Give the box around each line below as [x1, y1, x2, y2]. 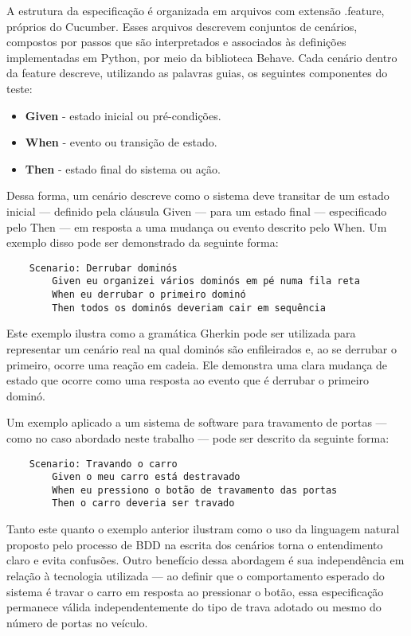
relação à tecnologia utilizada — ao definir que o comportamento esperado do [6, 567, 385, 583]
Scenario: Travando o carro [29, 458, 178, 470]
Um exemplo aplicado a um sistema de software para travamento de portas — [6, 414, 387, 431]
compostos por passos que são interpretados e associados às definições [6, 33, 346, 50]
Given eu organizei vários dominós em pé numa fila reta [52, 275, 360, 287]
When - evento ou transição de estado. [25, 134, 217, 150]
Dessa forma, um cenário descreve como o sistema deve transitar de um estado [6, 187, 389, 204]
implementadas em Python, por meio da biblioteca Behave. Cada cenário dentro [6, 49, 397, 65]
